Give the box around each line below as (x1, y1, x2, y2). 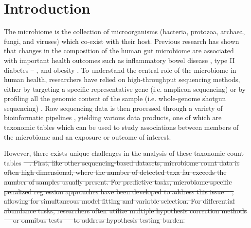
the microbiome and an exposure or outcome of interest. (4, 131, 171, 142)
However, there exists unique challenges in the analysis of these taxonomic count (4, 148, 244, 158)
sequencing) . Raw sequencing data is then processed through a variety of (4, 103, 223, 113)
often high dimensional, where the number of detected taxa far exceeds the (4, 167, 227, 177)
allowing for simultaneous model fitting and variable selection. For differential (4, 196, 235, 206)
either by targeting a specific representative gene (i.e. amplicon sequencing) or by (4, 83, 246, 94)
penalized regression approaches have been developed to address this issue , (4, 186, 234, 196)
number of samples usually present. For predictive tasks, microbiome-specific (4, 177, 232, 187)
